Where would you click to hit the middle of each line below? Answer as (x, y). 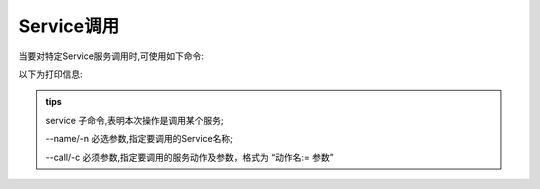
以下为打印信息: (51, 74)
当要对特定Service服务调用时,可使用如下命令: (111, 56)
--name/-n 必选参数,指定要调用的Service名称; (139, 139)
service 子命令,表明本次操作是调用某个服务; (134, 120)
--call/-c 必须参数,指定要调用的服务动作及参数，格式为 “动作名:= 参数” (189, 157)
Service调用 (69, 26)
